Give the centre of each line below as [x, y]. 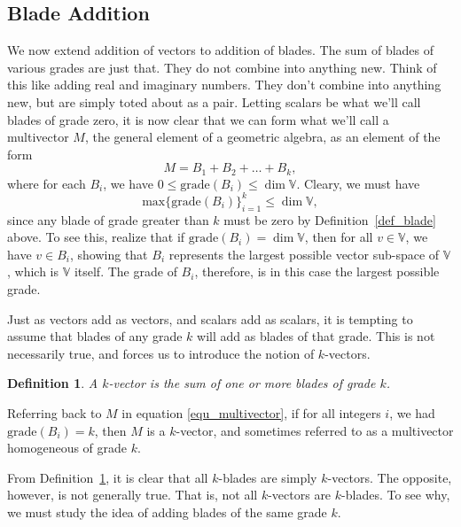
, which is [33, 271]
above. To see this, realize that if [96, 237]
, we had [412, 413]
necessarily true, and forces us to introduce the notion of [161, 353]
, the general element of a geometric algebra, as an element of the [262, 137]
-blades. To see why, [396, 495]
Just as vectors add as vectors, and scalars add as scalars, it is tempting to [210, 318]
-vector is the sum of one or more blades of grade [242, 383]
